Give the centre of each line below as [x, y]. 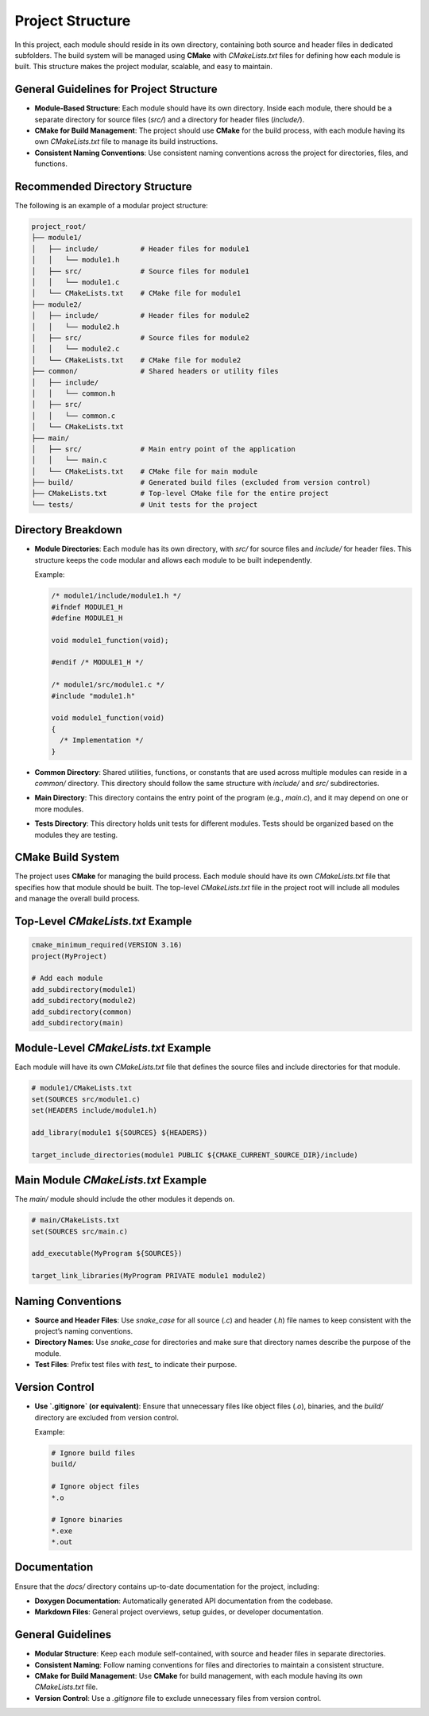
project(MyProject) [69, 956]
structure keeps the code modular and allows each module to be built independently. [174, 560]
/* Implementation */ [102, 740]
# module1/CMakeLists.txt [82, 1088]
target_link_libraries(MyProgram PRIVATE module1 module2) [149, 1276]
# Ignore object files [95, 1487]
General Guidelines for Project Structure [116, 89]
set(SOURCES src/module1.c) [86, 1099]
